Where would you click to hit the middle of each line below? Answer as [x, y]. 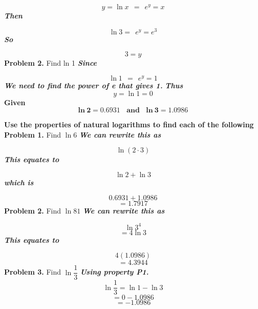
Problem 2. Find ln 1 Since [50, 63]
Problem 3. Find [33, 272]
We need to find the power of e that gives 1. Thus [94, 85]
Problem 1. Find [33, 134]
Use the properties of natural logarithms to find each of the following [129, 124]
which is [19, 182]
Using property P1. [114, 272]
